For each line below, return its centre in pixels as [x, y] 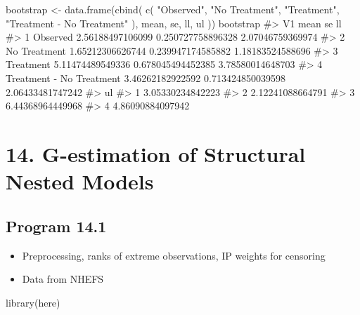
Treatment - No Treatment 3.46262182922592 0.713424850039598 [146, 78]
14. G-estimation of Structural [156, 153]
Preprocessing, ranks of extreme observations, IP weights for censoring [174, 255]
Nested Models [80, 181]
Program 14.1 [56, 226]
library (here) [33, 302]
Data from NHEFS [63, 279]
